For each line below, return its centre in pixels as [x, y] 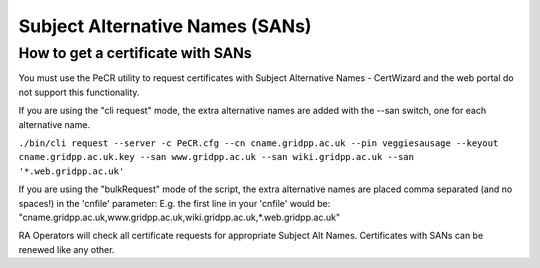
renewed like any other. [66, 249]
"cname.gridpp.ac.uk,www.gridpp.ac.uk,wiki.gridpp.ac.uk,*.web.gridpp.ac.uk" [179, 217]
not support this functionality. [79, 92]
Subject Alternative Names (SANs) [165, 26]
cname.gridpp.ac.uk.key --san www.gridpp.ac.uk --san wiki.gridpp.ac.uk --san [216, 157]
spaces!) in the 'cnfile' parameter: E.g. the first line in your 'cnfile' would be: [174, 203]
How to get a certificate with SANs [135, 53]
